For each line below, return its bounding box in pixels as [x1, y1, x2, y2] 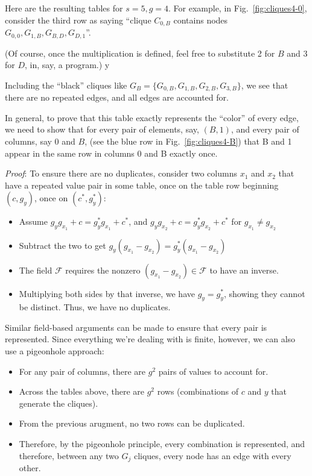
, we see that [241, 78, 288, 91]
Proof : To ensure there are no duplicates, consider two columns [5, 167, 237, 180]
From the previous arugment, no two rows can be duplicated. [19, 417, 245, 430]
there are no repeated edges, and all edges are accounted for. [5, 91, 229, 104]
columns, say [5, 134, 52, 147]
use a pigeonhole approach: [5, 345, 104, 357]
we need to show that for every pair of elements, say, [5, 123, 199, 136]
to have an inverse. [209, 263, 279, 276]
